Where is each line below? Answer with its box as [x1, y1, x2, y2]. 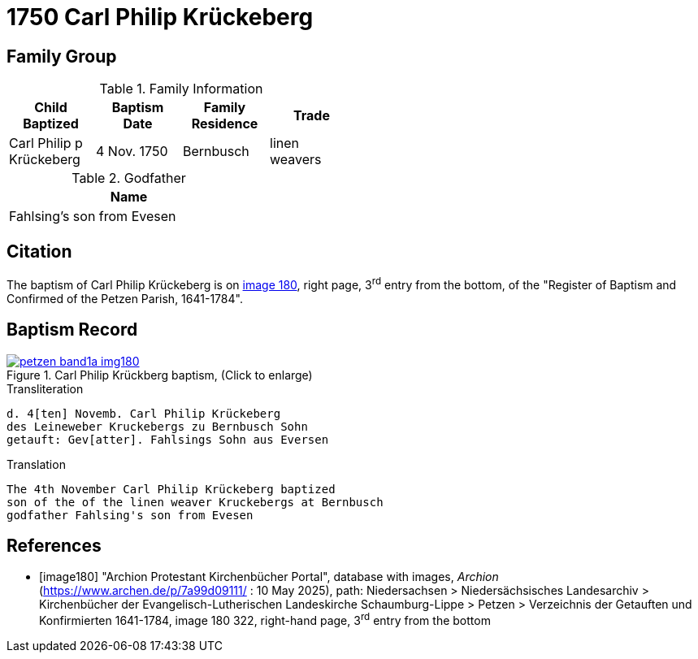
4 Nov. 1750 [96, 143, 168, 160]
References [7, 535, 102, 556]
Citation [7, 241, 72, 262]
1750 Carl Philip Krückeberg [7, 3, 314, 31]
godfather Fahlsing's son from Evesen [7, 508, 254, 522]
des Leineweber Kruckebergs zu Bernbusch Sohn [7, 419, 308, 433]
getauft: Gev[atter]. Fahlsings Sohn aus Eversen [7, 432, 329, 446]
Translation [7, 457, 66, 471]
